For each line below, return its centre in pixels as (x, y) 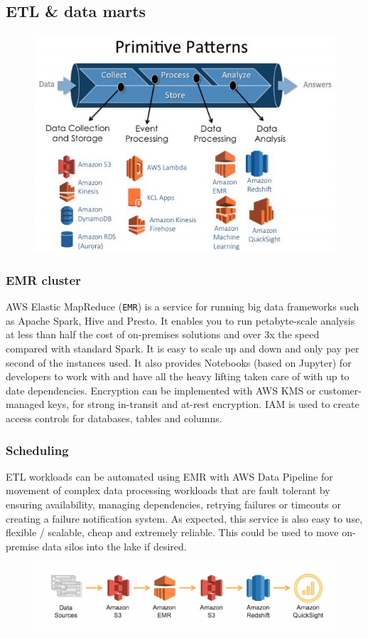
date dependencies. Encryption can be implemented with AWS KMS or (161, 390)
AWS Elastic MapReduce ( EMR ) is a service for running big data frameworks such (183, 307)
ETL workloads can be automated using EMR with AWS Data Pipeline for (169, 476)
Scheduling (37, 450)
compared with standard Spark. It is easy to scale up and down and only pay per (183, 349)
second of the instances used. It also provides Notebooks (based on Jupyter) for (179, 362)
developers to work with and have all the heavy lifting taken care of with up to (178, 376)
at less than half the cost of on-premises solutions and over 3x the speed (163, 334)
